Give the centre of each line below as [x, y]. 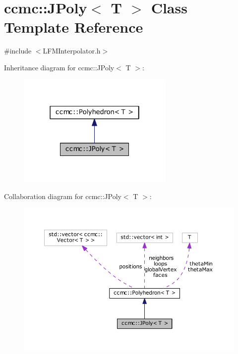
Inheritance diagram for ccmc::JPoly [59, 67]
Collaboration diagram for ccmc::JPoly [63, 196]
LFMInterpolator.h [72, 51]
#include [18, 51]
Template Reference [74, 27]
